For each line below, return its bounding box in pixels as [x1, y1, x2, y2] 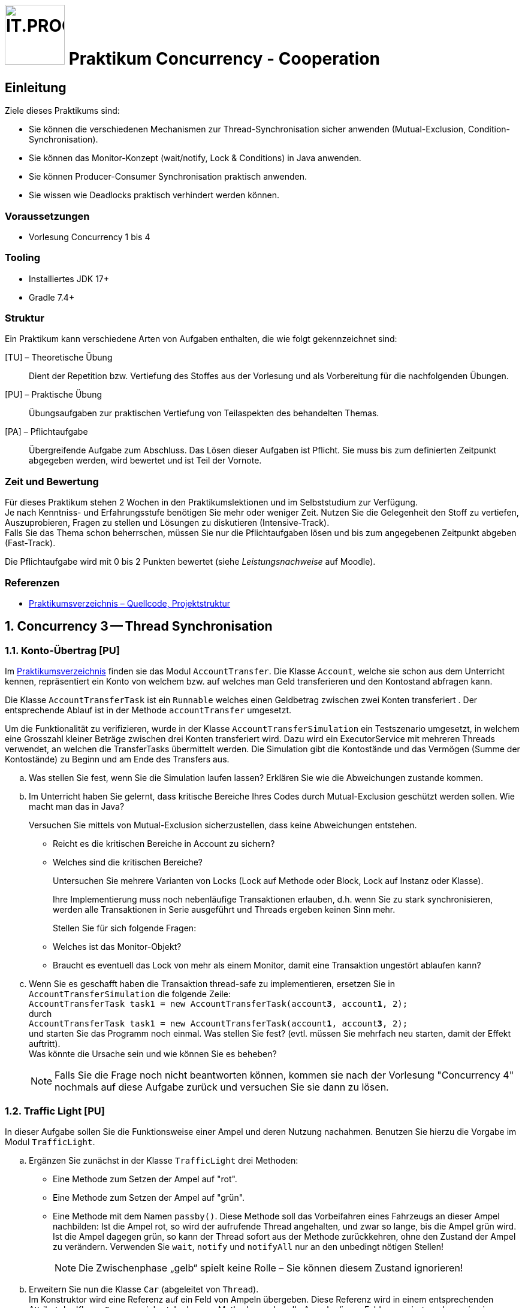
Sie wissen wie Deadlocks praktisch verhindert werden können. [29, 190, 280, 201]
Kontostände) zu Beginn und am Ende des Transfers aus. [5, 754, 230, 765]
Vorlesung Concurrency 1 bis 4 [29, 231, 150, 242]
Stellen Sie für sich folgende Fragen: [53, 923, 197, 934]
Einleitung [5, 80, 67, 95]
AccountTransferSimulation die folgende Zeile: [29, 989, 231, 1000]
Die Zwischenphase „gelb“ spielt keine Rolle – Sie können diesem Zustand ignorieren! [79, 1261, 463, 1274]
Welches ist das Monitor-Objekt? [53, 941, 182, 952]
